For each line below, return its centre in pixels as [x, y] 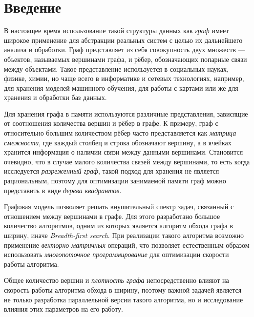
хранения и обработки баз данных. [55, 97]
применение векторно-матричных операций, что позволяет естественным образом [127, 245]
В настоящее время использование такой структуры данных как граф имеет [116, 30]
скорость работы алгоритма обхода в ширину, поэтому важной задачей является [123, 289]
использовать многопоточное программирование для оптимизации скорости [116, 254]
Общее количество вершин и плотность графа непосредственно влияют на [116, 280]
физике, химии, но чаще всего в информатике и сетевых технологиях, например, [124, 78]
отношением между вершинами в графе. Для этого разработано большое [112, 216]
